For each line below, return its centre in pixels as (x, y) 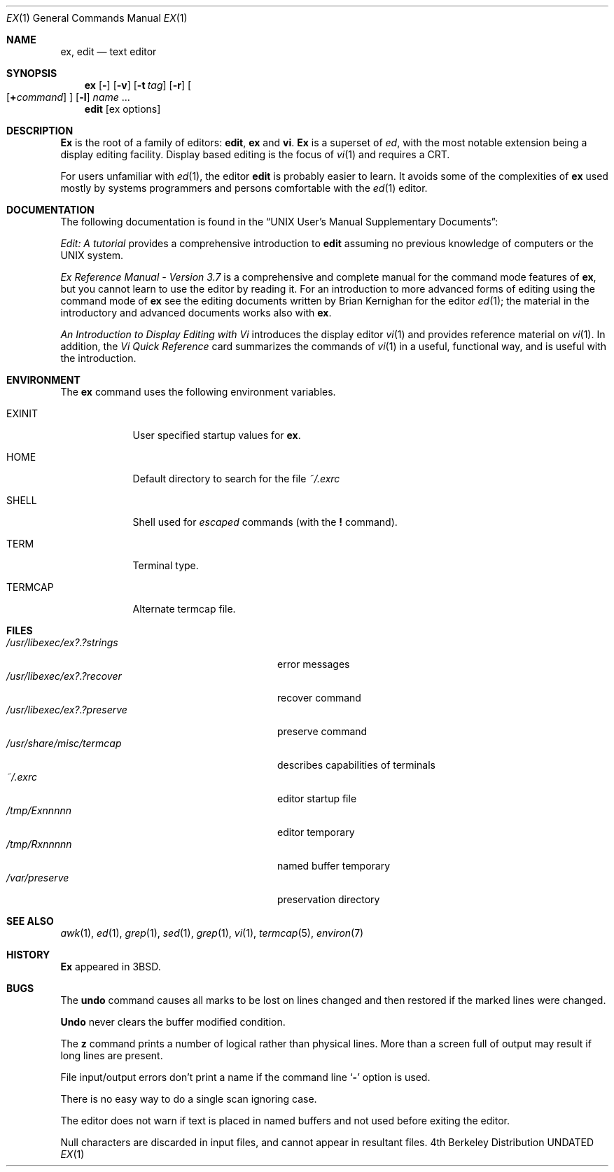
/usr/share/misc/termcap (64, 743)
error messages (314, 664)
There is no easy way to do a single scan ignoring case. (189, 1099)
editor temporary (316, 832)
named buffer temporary (334, 866)
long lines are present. (112, 1055)
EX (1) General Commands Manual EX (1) (97, 18)
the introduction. (98, 358)
